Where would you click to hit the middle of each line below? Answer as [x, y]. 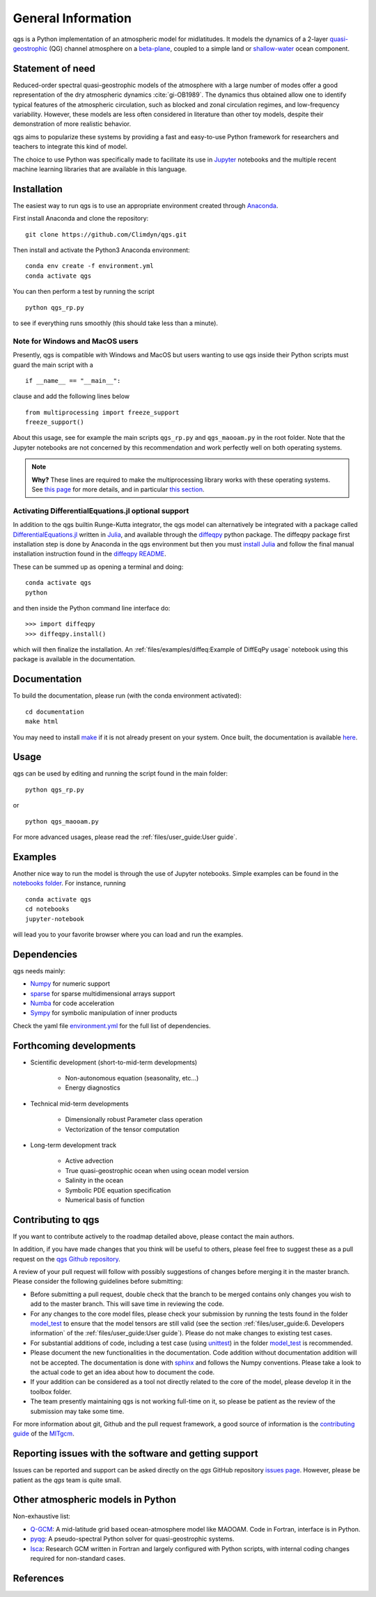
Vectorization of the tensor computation [122, 1129]
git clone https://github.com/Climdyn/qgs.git [106, 234]
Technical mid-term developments [79, 1103]
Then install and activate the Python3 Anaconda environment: [102, 250]
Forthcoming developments [74, 1045]
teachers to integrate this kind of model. [70, 147]
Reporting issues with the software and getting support [136, 1454]
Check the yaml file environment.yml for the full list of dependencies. [112, 1025]
